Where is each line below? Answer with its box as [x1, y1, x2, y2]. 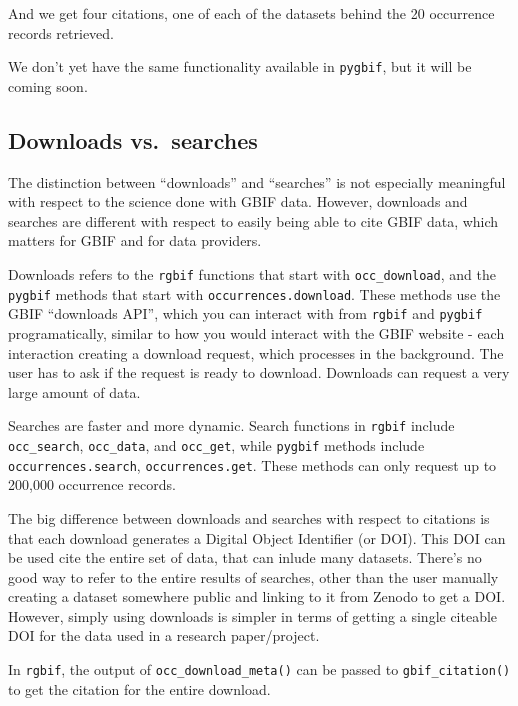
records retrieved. [8, 22, 115, 43]
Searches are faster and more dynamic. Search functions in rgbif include [8, 415, 455, 436]
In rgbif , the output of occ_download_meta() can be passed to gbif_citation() [8, 659, 511, 680]
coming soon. [8, 75, 88, 96]
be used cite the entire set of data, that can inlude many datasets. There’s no [8, 547, 482, 568]
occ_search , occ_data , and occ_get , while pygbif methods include [8, 435, 425, 456]
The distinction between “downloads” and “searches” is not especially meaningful [8, 171, 506, 192]
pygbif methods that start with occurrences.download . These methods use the [8, 283, 501, 304]
